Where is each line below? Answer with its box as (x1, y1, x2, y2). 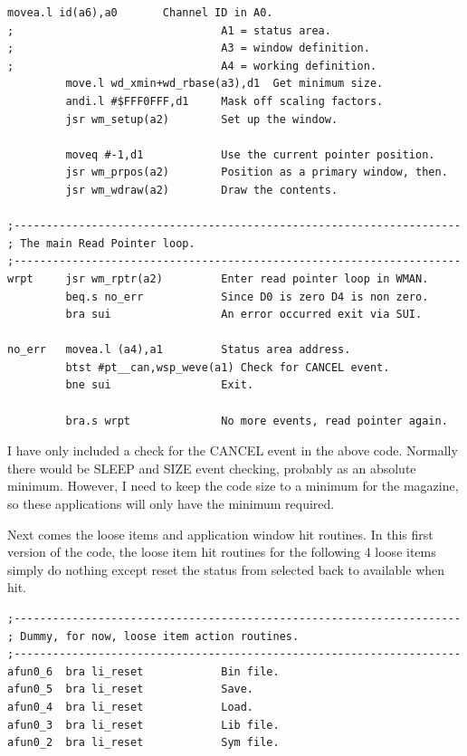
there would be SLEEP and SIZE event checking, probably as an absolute (7, 458, 416, 477)
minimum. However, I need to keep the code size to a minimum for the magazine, (7, 476, 459, 495)
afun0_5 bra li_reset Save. (7, 683, 254, 696)
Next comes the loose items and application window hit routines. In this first (7, 524, 434, 543)
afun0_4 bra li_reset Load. (7, 700, 254, 713)
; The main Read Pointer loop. (7, 236, 195, 250)
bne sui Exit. (65, 378, 254, 392)
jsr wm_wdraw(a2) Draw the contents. (65, 183, 338, 196)
